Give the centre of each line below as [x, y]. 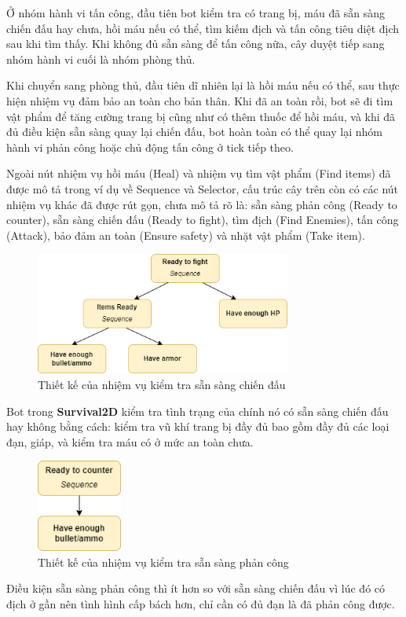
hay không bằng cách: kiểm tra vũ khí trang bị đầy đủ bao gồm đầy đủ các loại [198, 426]
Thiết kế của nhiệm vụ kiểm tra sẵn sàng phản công [163, 562]
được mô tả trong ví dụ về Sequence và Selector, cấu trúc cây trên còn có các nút [203, 188]
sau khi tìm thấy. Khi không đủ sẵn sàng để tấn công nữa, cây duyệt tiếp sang [196, 44]
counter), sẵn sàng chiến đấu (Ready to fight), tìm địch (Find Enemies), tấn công [203, 220]
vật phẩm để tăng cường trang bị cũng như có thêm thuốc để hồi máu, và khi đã [201, 116]
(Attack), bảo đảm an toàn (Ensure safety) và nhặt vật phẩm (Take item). [186, 235]
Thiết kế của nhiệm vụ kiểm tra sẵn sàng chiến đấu [162, 385]
